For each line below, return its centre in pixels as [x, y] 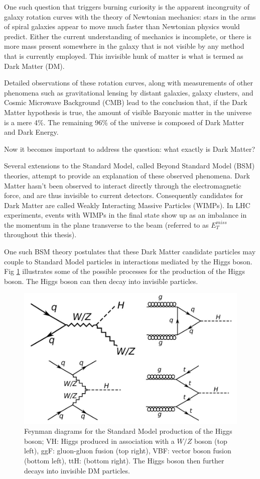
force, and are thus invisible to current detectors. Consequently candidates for [124, 195]
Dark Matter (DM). [34, 66]
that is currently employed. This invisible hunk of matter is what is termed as [124, 56]
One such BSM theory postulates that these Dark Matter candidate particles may [130, 252]
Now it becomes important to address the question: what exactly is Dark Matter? [130, 149]
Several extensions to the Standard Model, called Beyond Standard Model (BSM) [129, 166]
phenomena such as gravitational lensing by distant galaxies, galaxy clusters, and [129, 92]
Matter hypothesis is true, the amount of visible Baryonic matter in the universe [128, 112]
